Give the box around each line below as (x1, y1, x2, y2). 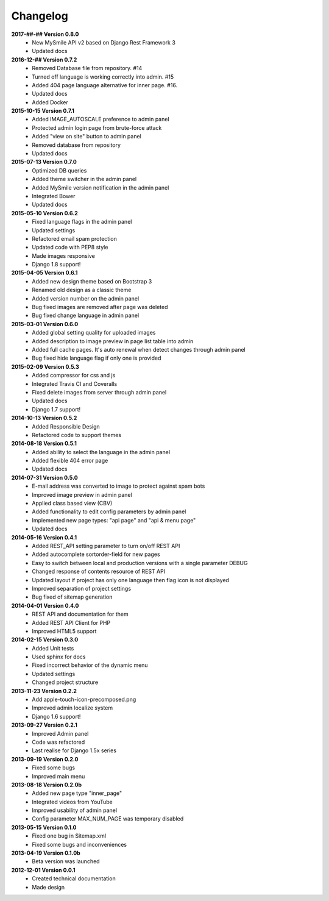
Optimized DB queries (32, 166, 87, 174)
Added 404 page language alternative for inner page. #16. (32, 81, 178, 88)
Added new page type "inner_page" (32, 789, 122, 797)
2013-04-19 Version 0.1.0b (11, 849, 80, 856)
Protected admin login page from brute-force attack (32, 124, 162, 131)
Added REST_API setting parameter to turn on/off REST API (32, 542, 180, 549)
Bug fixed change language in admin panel (32, 312, 140, 319)
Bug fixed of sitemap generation (32, 593, 113, 600)
